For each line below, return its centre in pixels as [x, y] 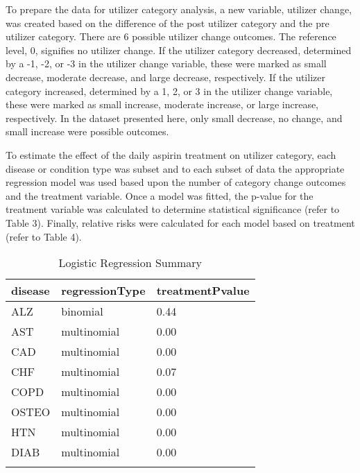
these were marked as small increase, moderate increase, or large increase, [162, 104]
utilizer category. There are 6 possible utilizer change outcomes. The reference [171, 36]
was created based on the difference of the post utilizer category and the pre [168, 23]
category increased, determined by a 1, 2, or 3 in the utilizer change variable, [169, 91]
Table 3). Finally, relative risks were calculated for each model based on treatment [180, 222]
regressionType [103, 291]
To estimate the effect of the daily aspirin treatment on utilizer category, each [171, 154]
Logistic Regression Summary [130, 263]
